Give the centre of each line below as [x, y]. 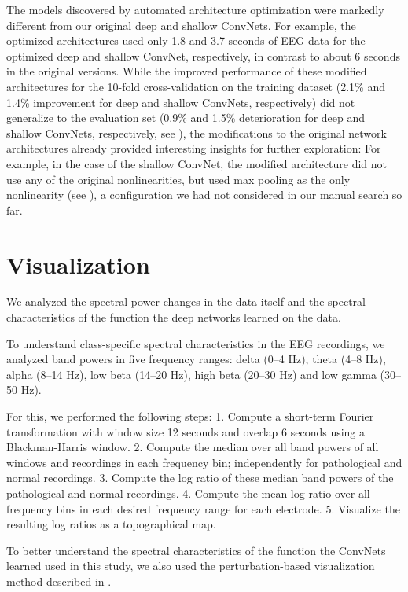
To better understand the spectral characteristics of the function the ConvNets [196, 550]
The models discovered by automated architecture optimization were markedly [195, 9]
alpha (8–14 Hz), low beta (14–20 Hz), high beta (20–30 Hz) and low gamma [191, 374]
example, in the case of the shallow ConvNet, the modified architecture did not [197, 163]
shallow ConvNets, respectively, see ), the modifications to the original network [197, 132]
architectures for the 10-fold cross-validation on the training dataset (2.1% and [196, 86]
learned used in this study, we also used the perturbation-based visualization [191, 566]
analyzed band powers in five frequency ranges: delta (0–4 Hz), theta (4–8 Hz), [196, 359]
